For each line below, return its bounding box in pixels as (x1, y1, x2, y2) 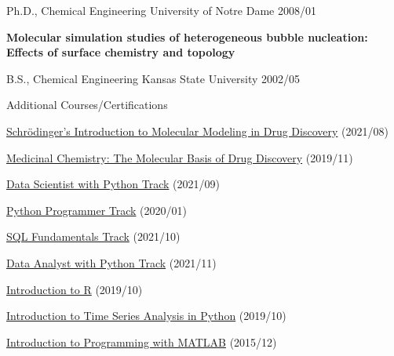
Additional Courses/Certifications (6, 96, 168, 113)
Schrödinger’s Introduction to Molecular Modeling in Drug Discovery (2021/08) (6, 122, 389, 139)
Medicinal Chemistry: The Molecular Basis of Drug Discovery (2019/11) (6, 149, 353, 165)
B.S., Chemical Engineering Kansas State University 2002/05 (6, 70, 301, 86)
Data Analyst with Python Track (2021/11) (6, 254, 217, 271)
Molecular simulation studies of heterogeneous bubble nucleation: (6, 28, 368, 45)
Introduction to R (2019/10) (6, 281, 143, 297)
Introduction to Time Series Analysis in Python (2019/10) (6, 307, 286, 324)
